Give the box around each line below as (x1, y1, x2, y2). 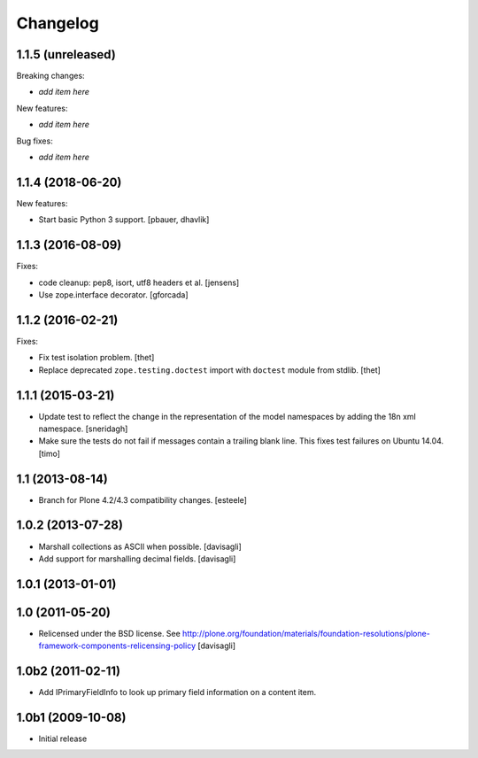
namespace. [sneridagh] (38, 423, 128, 434)
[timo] (38, 448, 61, 459)
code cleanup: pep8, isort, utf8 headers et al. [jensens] (38, 277, 240, 288)
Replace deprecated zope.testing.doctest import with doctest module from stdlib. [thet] (38, 364, 381, 375)
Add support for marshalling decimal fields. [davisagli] (38, 553, 236, 564)
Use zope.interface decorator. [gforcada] (38, 290, 189, 300)
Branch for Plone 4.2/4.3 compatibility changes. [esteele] (38, 494, 248, 505)
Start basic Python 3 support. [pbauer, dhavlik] (38, 214, 210, 225)
